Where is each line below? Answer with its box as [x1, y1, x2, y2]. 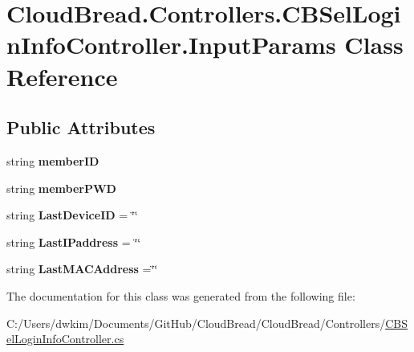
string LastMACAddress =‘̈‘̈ [6, 260, 158, 277]
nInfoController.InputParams [6, 28, 336, 61]
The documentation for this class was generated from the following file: [6, 287, 355, 304]
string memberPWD [6, 179, 116, 196]
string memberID [6, 152, 99, 169]
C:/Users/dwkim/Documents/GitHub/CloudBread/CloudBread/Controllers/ [6, 314, 386, 331]
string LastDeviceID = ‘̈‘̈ [6, 207, 138, 223]
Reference [6, 59, 118, 92]
